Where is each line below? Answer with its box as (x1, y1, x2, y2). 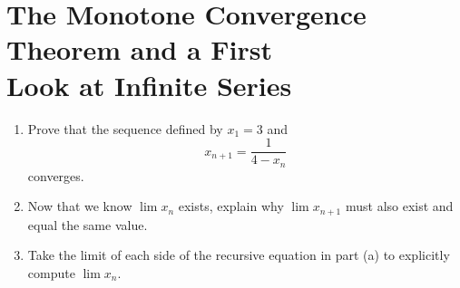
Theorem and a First (6, 31, 272, 68)
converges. (27, 166, 84, 185)
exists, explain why (178, 197, 284, 216)
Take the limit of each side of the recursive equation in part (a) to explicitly (27, 245, 450, 264)
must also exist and (345, 197, 454, 216)
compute (27, 263, 75, 282)
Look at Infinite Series (6, 66, 292, 103)
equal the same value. (27, 215, 148, 234)
